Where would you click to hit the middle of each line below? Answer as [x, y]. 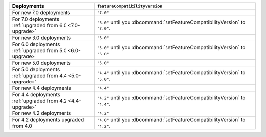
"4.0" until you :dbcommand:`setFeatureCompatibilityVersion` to [171, 120]
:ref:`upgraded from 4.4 [40, 75]
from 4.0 [22, 126]
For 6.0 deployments [36, 44]
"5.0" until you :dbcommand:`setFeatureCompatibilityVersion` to [171, 47]
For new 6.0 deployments [42, 38]
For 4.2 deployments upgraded [48, 120]
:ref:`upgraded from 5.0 [39, 50]
